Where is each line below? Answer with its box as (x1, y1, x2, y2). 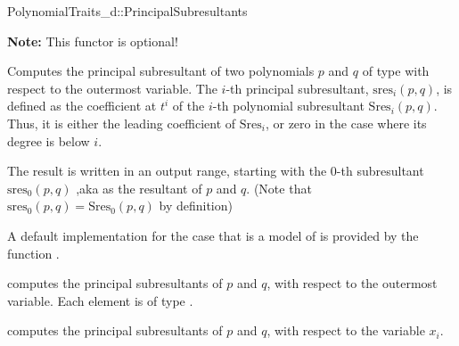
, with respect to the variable (266, 321, 425, 340)
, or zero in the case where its (265, 113, 427, 132)
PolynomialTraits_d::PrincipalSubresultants (7, 2, 248, 20)
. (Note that (246, 178, 312, 197)
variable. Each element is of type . (7, 291, 193, 309)
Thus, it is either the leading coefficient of (7, 113, 236, 132)
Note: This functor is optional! (7, 31, 178, 50)
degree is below (7, 131, 90, 150)
